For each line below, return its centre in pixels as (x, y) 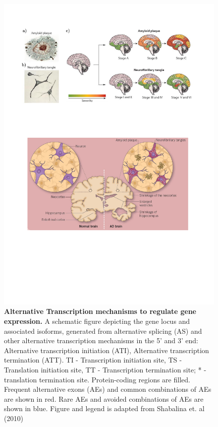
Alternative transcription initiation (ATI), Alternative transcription (107, 350)
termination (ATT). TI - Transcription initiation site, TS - (93, 360)
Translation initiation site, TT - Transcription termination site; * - (105, 369)
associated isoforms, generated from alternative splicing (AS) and (103, 331)
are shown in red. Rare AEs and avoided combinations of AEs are (104, 398)
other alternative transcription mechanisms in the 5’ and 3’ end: (101, 340)
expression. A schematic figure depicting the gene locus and (97, 321)
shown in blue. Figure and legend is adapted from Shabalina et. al (104, 408)
